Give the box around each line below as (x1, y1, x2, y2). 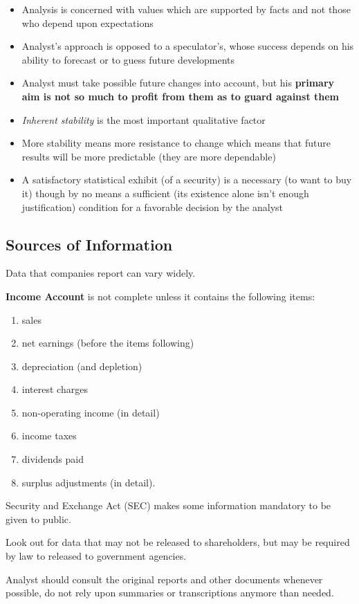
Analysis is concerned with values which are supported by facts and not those (21, 2, 351, 16)
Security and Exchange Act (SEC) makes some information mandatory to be (6, 498, 331, 513)
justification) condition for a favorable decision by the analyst (21, 199, 283, 214)
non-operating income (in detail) (21, 405, 160, 419)
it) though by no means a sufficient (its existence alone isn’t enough (21, 185, 309, 200)
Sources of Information (6, 233, 173, 255)
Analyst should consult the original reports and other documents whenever (6, 571, 323, 586)
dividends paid (21, 452, 84, 466)
